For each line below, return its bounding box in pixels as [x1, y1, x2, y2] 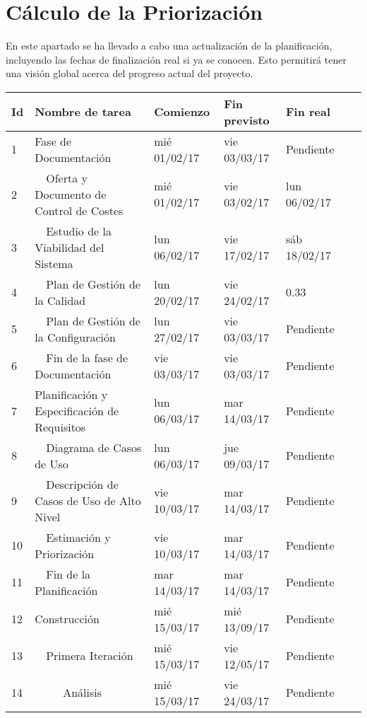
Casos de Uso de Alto [35, 492, 141, 509]
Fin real [285, 103, 331, 120]
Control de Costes [35, 202, 124, 219]
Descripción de [46, 475, 119, 492]
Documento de [35, 185, 107, 202]
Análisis [63, 684, 102, 701]
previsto [224, 111, 270, 128]
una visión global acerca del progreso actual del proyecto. [6, 66, 253, 81]
